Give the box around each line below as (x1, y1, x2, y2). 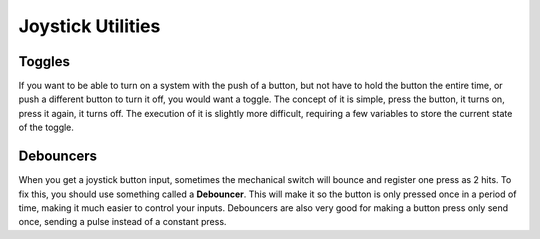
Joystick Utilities (18, 15, 161, 37)
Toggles (18, 53, 70, 70)
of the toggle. (18, 121, 75, 134)
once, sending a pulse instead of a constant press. (18, 216, 227, 228)
